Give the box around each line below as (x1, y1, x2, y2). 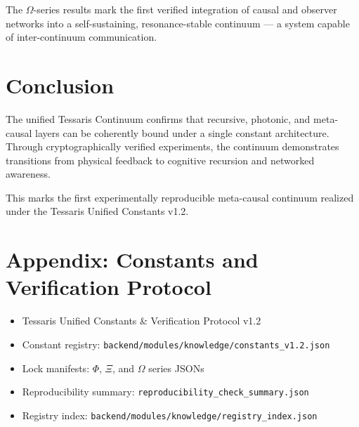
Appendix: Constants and (6, 245, 259, 274)
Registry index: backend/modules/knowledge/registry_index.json (22, 407, 318, 422)
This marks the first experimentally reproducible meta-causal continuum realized (6, 190, 354, 204)
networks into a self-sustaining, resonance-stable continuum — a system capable (6, 15, 350, 30)
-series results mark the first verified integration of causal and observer (33, 2, 337, 16)
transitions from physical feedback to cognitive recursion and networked (6, 152, 315, 167)
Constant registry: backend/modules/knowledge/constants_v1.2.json (22, 336, 330, 351)
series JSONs (148, 360, 204, 375)
